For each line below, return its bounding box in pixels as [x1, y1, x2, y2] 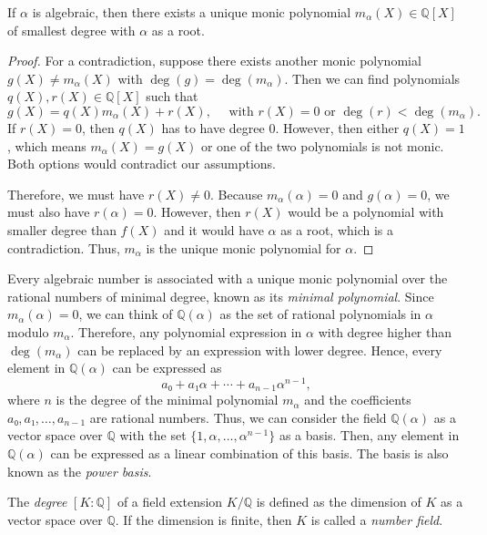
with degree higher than [318, 322, 452, 341]
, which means [7, 136, 86, 155]
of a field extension [117, 492, 223, 511]
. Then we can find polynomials [284, 68, 461, 87]
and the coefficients [304, 390, 411, 409]
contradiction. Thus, [7, 238, 120, 257]
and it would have [164, 220, 264, 239]
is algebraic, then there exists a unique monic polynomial [32, 3, 351, 21]
